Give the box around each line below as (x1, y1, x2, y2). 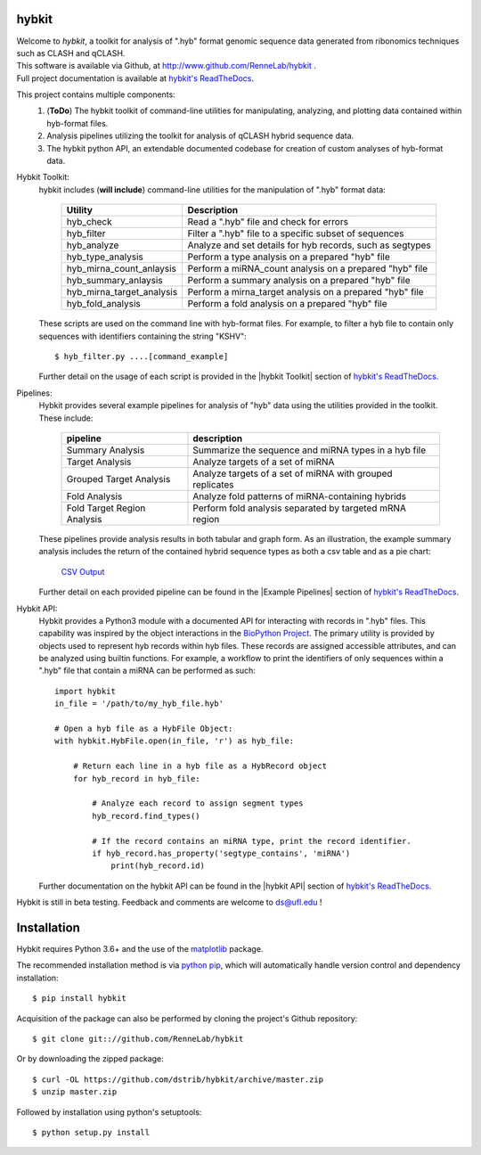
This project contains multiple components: (16, 89, 175, 100)
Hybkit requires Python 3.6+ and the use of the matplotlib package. (16, 944, 264, 954)
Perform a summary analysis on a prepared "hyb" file (187, 274, 411, 287)
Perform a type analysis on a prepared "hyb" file (187, 250, 391, 263)
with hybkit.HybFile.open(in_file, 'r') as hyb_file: (54, 736, 294, 746)
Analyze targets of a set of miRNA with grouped (192, 467, 393, 479)
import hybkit (54, 686, 116, 696)
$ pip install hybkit (32, 994, 126, 1003)
